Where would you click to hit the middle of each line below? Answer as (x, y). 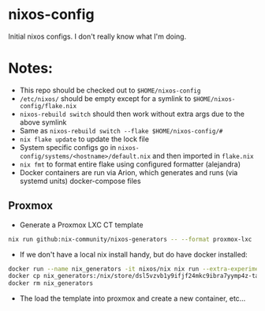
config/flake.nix (48, 106)
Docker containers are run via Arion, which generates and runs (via (129, 172)
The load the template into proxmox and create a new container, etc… (132, 298)
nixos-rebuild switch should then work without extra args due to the (132, 114)
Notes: (31, 68)
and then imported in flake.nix (203, 155)
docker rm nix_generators (50, 283)
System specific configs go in (68, 147)
